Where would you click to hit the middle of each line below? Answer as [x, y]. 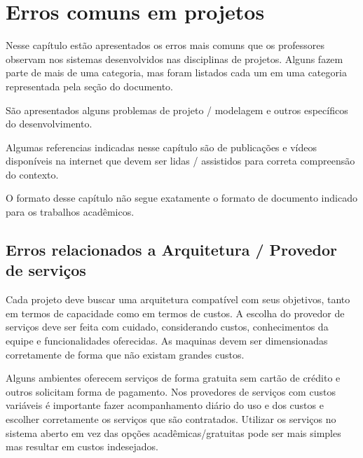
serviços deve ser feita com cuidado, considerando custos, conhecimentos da [167, 327]
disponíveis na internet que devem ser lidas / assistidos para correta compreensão [180, 161]
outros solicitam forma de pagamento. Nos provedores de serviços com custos [171, 391]
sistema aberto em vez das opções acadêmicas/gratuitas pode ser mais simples [173, 432]
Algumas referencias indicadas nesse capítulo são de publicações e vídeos [161, 147]
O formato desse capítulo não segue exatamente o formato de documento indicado [181, 198]
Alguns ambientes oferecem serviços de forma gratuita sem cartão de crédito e [173, 378]
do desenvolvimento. [49, 124]
